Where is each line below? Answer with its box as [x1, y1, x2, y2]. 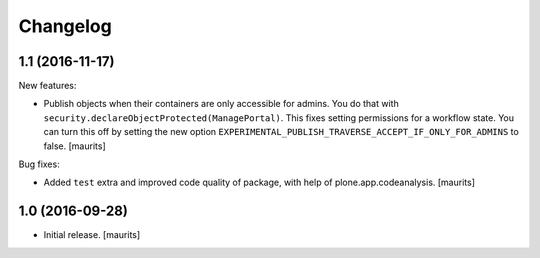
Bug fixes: [18, 158, 60, 170]
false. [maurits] [43, 140, 106, 152]
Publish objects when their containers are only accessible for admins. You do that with [43, 98, 399, 110]
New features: [18, 80, 77, 92]
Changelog [18, 15, 112, 37]
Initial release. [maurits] [43, 229, 141, 241]
